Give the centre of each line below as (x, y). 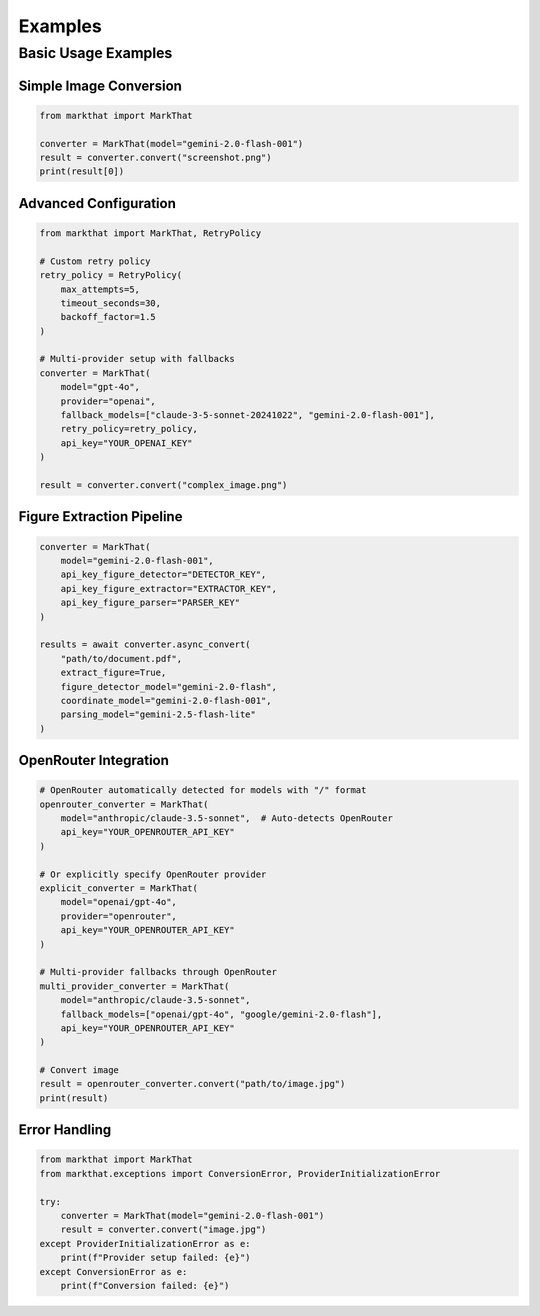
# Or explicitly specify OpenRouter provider (153, 874)
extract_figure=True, (113, 673)
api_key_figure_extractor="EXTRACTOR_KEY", (168, 588)
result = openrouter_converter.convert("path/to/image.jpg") (192, 1084)
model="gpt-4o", (100, 387)
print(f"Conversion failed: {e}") (145, 1285)
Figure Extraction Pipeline (100, 516)
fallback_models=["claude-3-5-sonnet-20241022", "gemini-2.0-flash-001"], (247, 415)
